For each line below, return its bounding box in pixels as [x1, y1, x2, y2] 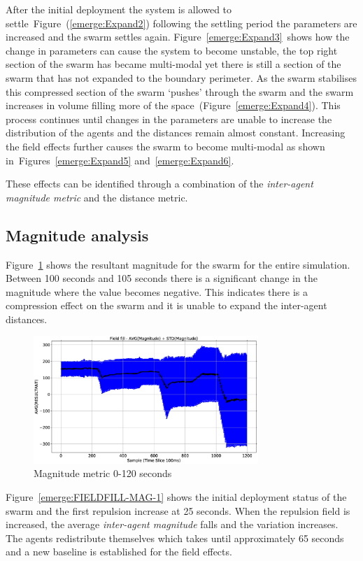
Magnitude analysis [6, 224, 149, 246]
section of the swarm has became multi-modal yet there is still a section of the [6, 57, 341, 71]
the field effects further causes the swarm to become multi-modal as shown [6, 139, 325, 153]
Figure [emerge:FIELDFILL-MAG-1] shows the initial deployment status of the [6, 489, 347, 504]
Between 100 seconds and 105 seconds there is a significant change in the [6, 271, 318, 285]
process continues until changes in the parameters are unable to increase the [6, 111, 332, 126]
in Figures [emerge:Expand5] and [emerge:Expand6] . [6, 152, 234, 167]
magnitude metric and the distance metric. [6, 190, 188, 204]
